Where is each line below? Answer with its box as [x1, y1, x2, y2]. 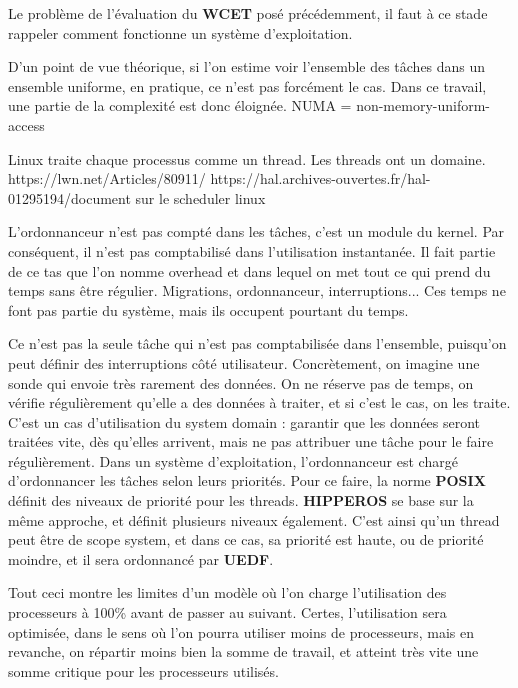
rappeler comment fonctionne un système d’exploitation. [8, 22, 353, 43]
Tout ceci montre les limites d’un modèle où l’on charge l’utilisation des [8, 582, 447, 603]
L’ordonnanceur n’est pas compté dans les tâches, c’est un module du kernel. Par [8, 221, 505, 242]
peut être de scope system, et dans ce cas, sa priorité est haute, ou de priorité [8, 529, 484, 550]
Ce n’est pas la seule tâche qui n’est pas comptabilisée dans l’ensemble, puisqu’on [8, 333, 507, 354]
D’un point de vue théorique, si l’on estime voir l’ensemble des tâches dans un [8, 56, 486, 77]
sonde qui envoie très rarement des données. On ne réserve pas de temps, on [8, 372, 474, 393]
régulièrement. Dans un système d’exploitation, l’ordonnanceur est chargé [8, 450, 458, 471]
